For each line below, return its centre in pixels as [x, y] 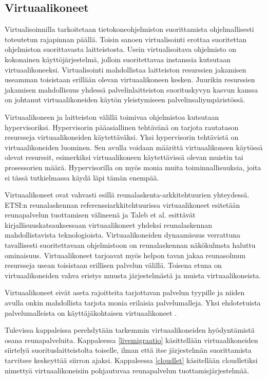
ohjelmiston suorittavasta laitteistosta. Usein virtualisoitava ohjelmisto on [121, 49]
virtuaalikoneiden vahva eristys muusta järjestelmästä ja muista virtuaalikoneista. [133, 275]
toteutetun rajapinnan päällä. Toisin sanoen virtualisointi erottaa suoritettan [126, 39]
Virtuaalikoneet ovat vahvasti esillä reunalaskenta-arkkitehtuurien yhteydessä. [127, 195]
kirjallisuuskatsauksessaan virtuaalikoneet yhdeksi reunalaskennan [109, 224]
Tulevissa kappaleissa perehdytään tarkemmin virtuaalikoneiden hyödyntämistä [130, 330]
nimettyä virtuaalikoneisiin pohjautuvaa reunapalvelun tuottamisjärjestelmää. [127, 370]
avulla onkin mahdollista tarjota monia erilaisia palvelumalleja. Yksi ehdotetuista [133, 303]
